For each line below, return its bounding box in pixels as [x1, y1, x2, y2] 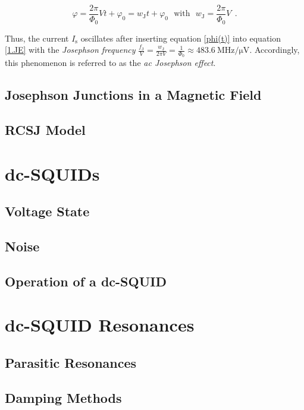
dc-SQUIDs [5, 161, 100, 185]
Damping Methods [5, 388, 122, 406]
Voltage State [5, 202, 90, 220]
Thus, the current [5, 31, 69, 44]
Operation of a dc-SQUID [5, 272, 167, 290]
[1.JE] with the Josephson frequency [5, 43, 136, 56]
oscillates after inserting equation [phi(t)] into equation [80, 31, 281, 44]
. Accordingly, [249, 43, 300, 56]
